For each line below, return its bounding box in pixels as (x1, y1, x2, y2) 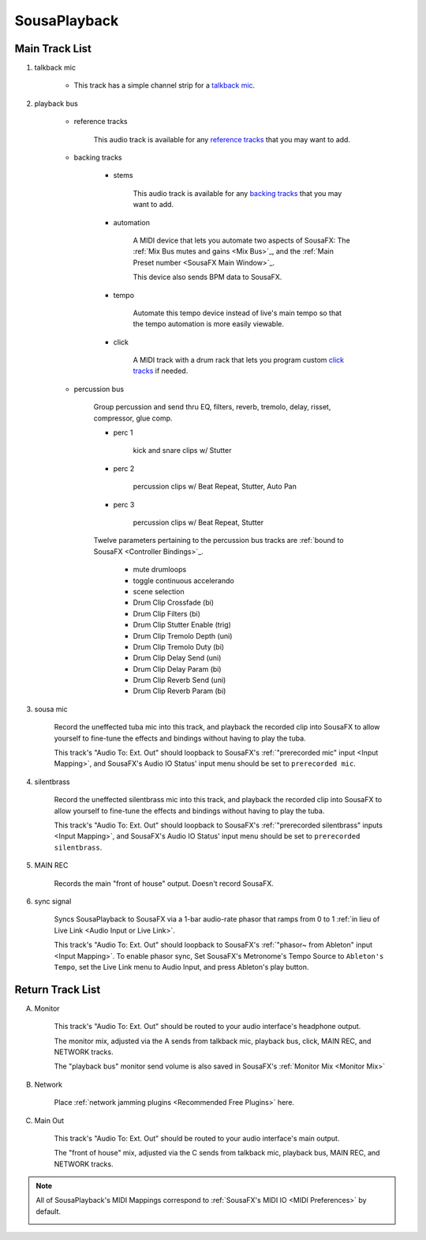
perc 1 (113, 428, 133, 438)
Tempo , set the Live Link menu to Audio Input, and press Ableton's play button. (54, 962, 309, 971)
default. (35, 1206, 62, 1216)
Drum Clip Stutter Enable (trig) (133, 620, 232, 630)
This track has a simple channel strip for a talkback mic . (73, 81, 256, 90)
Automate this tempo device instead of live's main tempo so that (133, 308, 342, 318)
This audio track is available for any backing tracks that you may (133, 188, 342, 198)
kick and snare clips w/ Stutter (133, 446, 232, 455)
